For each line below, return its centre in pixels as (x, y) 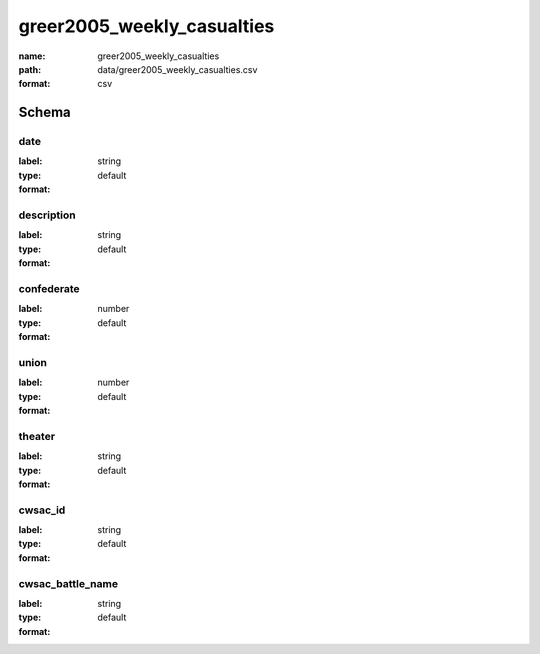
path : (30, 69)
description (47, 215)
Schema (45, 112)
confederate (49, 288)
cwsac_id (42, 510)
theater (36, 436)
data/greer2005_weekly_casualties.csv (177, 69)
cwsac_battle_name (68, 583)
